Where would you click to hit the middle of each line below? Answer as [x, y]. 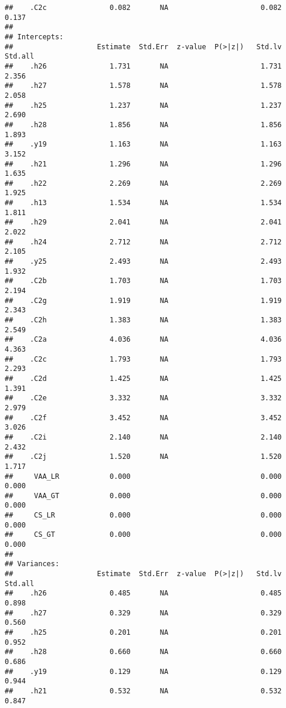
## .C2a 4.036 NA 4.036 [143, 340]
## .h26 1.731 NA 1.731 [143, 66]
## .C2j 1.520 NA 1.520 [143, 457]
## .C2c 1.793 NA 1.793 [143, 359]
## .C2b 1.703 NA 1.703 [143, 281]
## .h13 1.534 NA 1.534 [143, 203]
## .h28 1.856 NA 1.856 [143, 125]
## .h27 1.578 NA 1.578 [143, 86]
